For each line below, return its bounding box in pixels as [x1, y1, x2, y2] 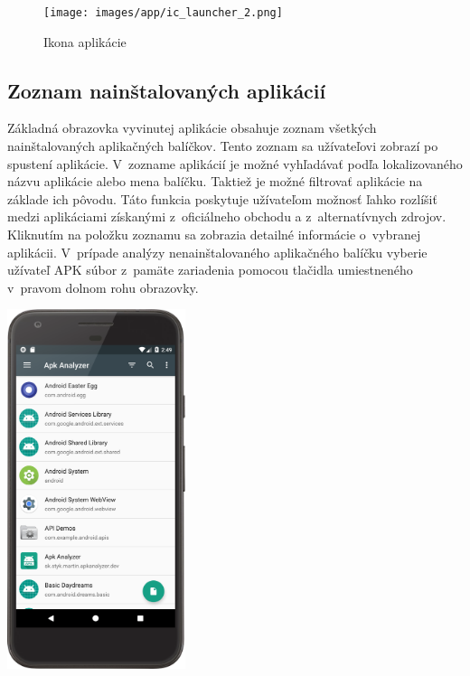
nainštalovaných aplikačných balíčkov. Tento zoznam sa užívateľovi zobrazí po [7, 136, 438, 155]
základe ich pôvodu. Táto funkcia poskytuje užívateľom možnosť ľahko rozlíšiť [7, 189, 437, 208]
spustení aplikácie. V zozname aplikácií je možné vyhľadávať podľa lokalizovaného [7, 154, 463, 173]
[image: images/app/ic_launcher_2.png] [43, 6, 283, 19]
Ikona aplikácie [43, 32, 127, 51]
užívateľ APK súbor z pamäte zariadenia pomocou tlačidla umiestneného [7, 260, 413, 279]
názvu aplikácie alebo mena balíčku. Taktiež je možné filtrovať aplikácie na [7, 172, 423, 191]
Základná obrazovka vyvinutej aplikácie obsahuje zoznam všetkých [7, 118, 377, 137]
